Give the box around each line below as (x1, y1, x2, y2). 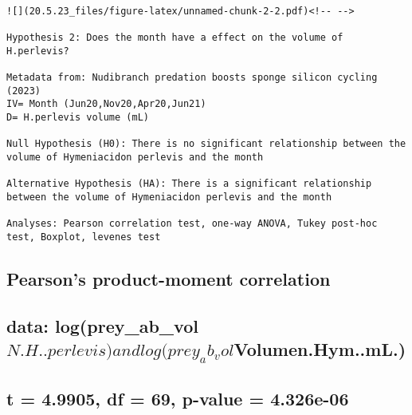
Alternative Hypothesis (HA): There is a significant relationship (6, 178, 372, 190)
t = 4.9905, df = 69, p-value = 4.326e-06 (6, 385, 349, 410)
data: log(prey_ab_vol (6, 313, 198, 338)
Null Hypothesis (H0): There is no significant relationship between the (6, 138, 406, 150)
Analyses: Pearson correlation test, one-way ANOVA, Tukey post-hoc (6, 218, 378, 230)
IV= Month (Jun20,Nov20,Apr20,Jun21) (6, 98, 206, 110)
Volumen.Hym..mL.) (233, 337, 406, 362)
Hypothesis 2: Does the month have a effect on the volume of (6, 31, 343, 43)
